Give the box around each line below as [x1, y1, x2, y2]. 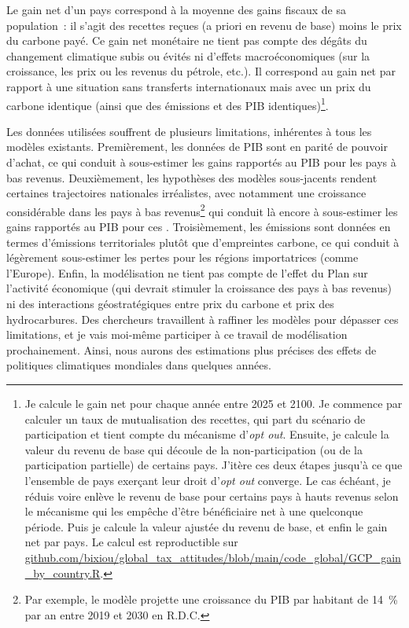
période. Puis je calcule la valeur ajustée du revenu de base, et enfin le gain [24, 518, 388, 534]
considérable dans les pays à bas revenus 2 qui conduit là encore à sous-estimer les [6, 200, 398, 219]
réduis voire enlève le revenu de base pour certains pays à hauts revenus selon [24, 487, 399, 504]
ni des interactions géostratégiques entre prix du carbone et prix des [6, 296, 334, 311]
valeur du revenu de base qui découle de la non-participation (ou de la [24, 441, 363, 457]
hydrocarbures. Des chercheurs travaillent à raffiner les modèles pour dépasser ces [6, 310, 399, 327]
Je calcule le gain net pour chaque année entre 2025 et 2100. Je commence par [24, 395, 403, 411]
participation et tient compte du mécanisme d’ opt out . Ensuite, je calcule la [24, 426, 389, 443]
